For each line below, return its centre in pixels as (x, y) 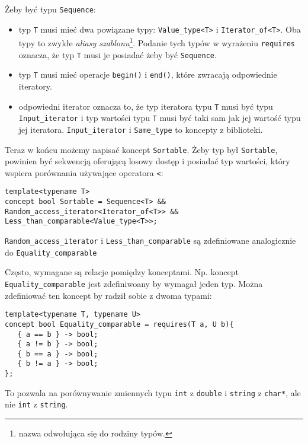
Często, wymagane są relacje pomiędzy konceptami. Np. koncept (122, 272)
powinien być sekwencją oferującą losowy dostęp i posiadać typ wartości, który (147, 161)
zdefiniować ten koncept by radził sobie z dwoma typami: (108, 295)
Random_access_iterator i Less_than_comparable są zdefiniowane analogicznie (150, 240)
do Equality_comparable (51, 252)
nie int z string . (36, 404)
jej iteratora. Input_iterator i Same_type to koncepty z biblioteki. (141, 129)
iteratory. (35, 86)
